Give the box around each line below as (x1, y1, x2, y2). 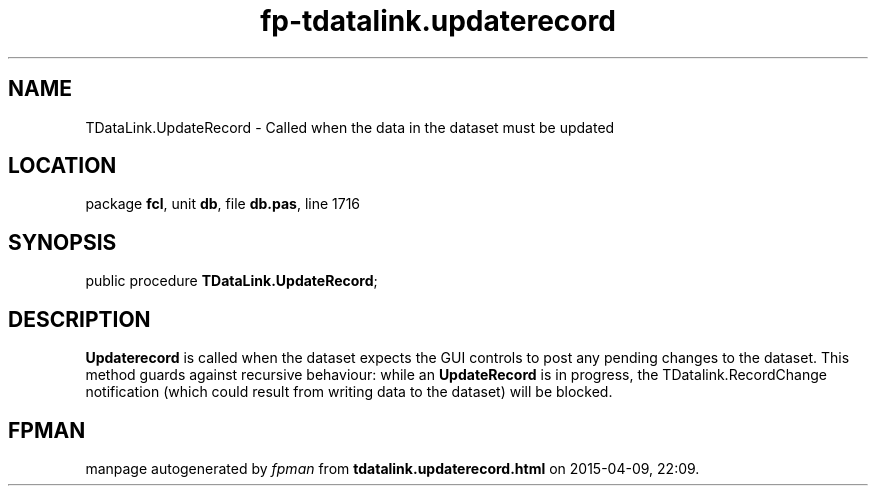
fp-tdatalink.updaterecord (260, 4, 616, 38)
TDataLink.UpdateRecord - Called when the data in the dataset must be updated (85, 118, 615, 136)
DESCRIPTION (8, 306, 151, 332)
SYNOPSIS (8, 229, 117, 255)
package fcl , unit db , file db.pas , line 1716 (85, 195, 361, 213)
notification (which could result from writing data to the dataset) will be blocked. (85, 383, 613, 401)
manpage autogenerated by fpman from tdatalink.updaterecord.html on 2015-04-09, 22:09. (85, 459, 700, 477)
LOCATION (8, 153, 117, 179)
